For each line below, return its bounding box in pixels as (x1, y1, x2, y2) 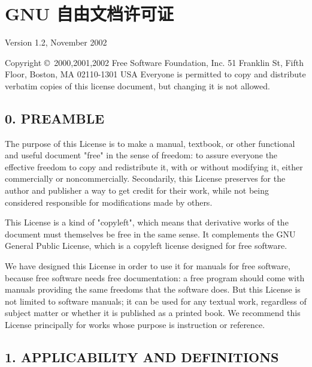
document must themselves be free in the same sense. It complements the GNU (5, 227, 296, 240)
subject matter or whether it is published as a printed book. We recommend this (5, 306, 301, 319)
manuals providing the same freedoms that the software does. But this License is (5, 283, 301, 296)
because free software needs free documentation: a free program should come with (5, 271, 305, 284)
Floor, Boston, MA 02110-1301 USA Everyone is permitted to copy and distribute (5, 68, 306, 80)
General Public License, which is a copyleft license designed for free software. (5, 239, 287, 252)
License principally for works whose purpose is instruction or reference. (5, 318, 265, 331)
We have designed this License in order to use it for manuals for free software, (5, 260, 290, 272)
